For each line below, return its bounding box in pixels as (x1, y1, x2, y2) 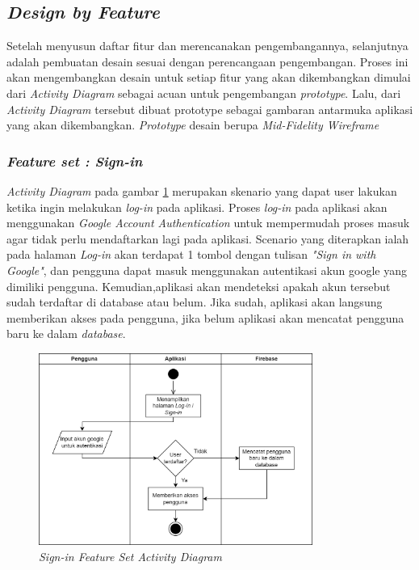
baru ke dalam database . (6, 325, 126, 342)
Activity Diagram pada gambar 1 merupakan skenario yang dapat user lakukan (6, 182, 397, 199)
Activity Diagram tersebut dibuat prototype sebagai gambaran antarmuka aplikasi (6, 100, 413, 117)
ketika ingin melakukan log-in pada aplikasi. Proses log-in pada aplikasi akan (6, 198, 388, 215)
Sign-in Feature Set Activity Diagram (39, 548, 222, 564)
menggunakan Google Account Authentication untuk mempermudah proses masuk (6, 214, 410, 231)
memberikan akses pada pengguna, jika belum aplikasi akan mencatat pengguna (6, 309, 404, 326)
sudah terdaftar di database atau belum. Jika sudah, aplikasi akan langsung (6, 293, 383, 310)
